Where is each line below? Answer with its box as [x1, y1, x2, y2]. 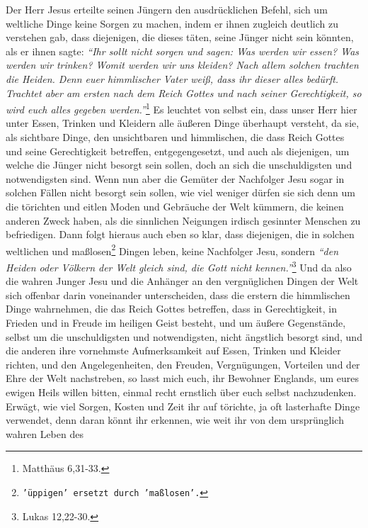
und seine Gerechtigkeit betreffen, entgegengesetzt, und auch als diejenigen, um [6, 143, 350, 158]
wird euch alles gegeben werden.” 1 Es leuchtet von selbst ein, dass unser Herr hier [6, 100, 357, 116]
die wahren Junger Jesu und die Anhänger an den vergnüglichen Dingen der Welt [6, 274, 359, 288]
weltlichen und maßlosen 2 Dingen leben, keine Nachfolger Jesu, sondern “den [6, 241, 339, 258]
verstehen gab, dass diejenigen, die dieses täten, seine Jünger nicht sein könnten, [6, 30, 354, 45]
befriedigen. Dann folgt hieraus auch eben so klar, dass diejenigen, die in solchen [6, 227, 355, 242]
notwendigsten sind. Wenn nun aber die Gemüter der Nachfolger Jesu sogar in [6, 171, 345, 186]
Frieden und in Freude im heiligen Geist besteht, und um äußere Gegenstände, [6, 315, 346, 330]
